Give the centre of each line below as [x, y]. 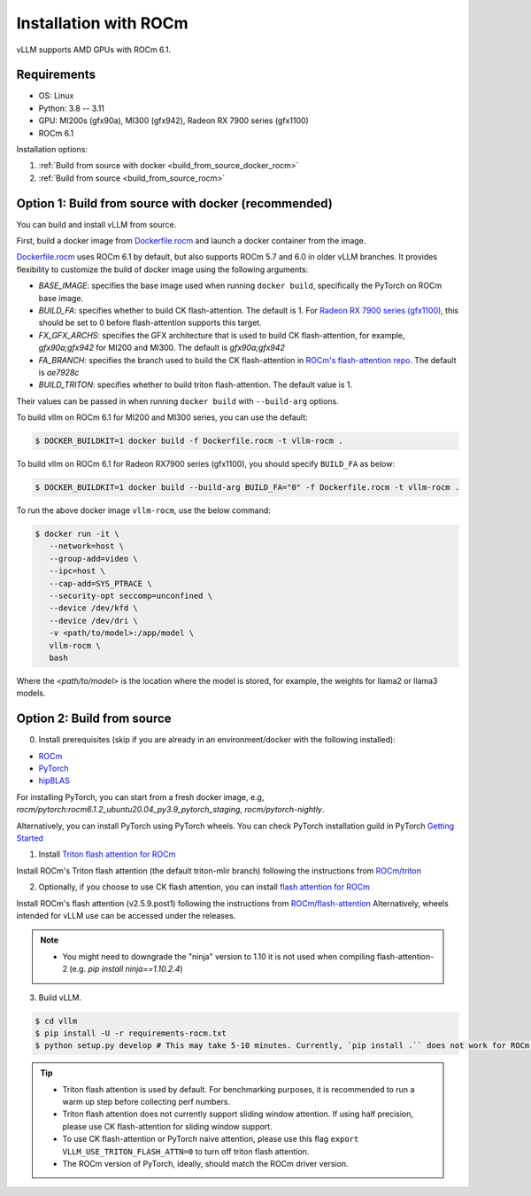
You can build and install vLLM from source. [96, 224]
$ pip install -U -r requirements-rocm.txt [131, 1033]
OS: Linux [56, 96]
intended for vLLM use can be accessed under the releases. [126, 915]
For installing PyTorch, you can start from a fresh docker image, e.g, [140, 796]
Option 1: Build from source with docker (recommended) [175, 203]
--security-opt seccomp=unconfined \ [131, 596]
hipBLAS [54, 781]
